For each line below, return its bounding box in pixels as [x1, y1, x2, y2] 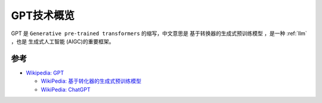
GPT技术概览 [11, 9, 75, 22]
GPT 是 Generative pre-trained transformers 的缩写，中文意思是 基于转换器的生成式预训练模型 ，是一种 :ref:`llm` [11, 30, 307, 37]
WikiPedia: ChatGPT [41, 86, 91, 93]
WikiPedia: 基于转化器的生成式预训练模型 [41, 77, 142, 85]
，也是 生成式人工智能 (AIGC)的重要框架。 [11, 38, 114, 45]
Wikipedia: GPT [26, 69, 64, 76]
